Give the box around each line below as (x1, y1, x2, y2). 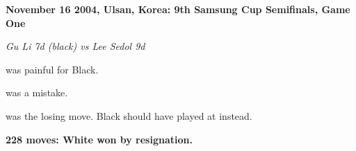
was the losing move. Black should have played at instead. (6, 108, 252, 123)
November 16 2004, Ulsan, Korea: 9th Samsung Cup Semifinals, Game (6, 2, 350, 16)
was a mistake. (6, 85, 68, 100)
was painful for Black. (6, 62, 99, 76)
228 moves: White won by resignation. (6, 132, 193, 146)
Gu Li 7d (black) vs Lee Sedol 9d (6, 39, 145, 53)
